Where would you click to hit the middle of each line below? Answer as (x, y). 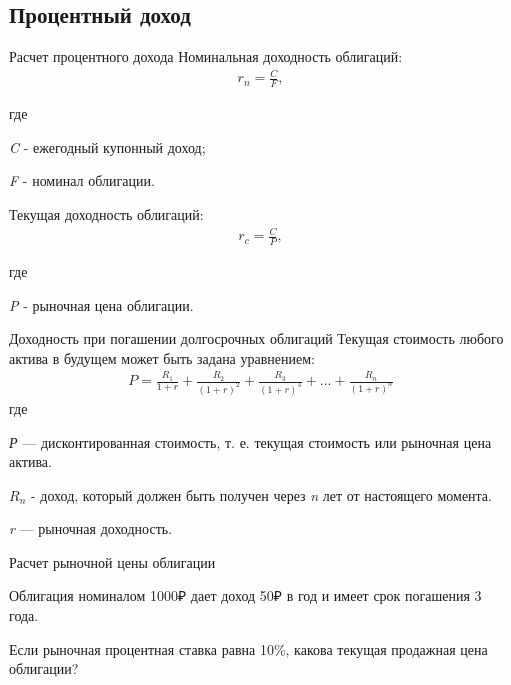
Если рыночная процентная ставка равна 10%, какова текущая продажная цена (248, 648)
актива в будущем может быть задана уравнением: (162, 357)
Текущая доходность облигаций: (106, 213)
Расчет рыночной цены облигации (112, 561)
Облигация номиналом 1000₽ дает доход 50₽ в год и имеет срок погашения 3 (245, 595)
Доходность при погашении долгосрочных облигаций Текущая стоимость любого (256, 338)
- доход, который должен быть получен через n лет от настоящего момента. (261, 494)
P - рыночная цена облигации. (101, 304)
